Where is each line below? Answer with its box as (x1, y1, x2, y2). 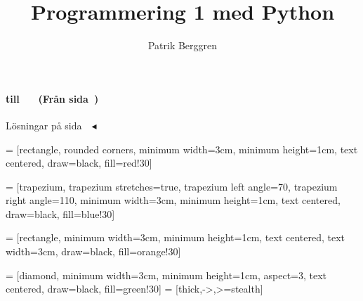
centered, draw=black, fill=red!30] (6, 155, 152, 170)
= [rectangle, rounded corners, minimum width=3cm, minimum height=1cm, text (6, 141, 358, 156)
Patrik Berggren (147, 38, 218, 53)
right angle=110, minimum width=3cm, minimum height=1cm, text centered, (6, 193, 341, 207)
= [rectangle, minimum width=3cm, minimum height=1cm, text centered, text (6, 230, 345, 245)
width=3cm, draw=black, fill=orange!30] (6, 244, 181, 259)
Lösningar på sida (6, 117, 82, 132)
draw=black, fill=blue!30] (6, 206, 115, 221)
